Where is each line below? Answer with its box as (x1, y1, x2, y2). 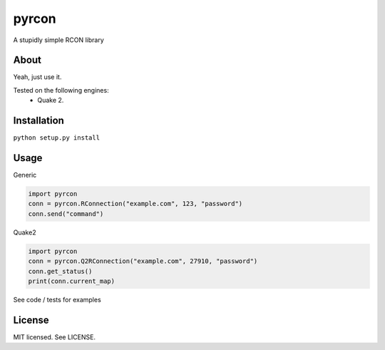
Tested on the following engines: (13, 86, 110, 94)
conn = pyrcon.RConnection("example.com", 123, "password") (28, 200, 243, 208)
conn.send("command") (28, 210, 104, 217)
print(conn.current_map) (28, 277, 115, 285)
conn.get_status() (28, 267, 93, 275)
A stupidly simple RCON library (13, 36, 105, 44)
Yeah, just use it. (13, 73, 62, 81)
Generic (13, 171, 37, 180)
